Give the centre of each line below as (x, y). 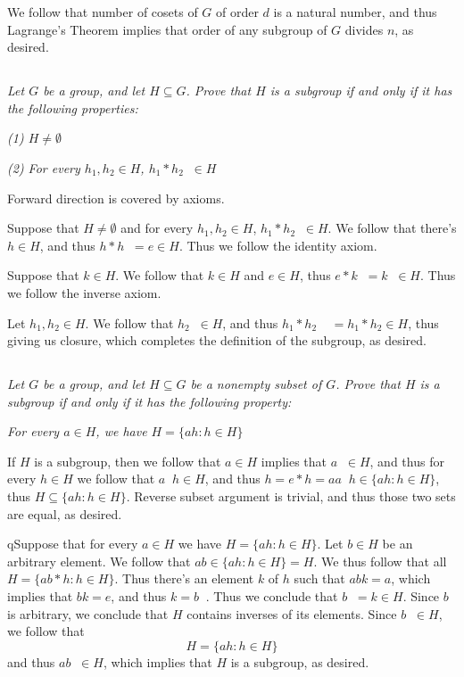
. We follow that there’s (392, 228)
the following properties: (73, 107)
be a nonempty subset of (256, 384)
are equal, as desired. (65, 513)
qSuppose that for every (73, 544)
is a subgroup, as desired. (300, 661)
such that (319, 578)
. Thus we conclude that (272, 596)
